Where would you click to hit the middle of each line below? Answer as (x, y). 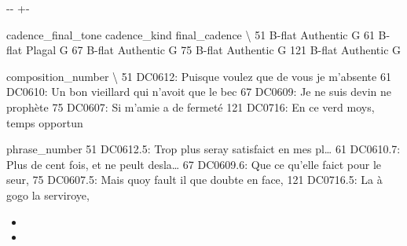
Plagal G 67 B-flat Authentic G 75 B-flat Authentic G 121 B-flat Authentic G (213, 50)
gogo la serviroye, (48, 195)
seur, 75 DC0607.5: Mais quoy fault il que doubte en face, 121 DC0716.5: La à (194, 180)
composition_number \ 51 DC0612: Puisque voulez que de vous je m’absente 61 (199, 76)
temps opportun (45, 122)
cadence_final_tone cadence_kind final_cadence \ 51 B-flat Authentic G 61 (191, 34)
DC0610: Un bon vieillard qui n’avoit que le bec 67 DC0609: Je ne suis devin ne (199, 92)
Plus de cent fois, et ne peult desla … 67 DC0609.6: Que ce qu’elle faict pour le (194, 164)
